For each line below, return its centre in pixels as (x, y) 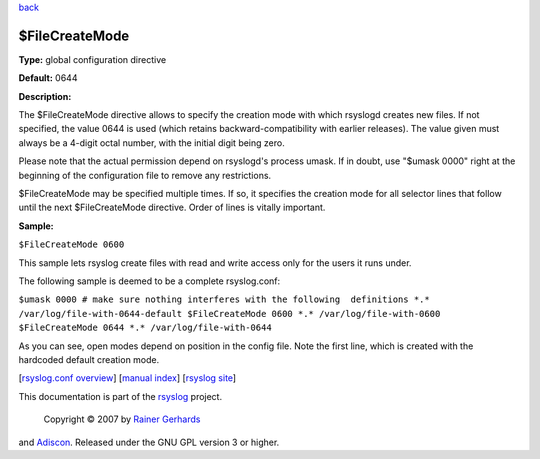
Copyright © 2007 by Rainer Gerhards (122, 419)
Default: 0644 (48, 78)
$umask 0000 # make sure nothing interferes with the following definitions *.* (224, 299)
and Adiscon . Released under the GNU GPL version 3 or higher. (149, 442)
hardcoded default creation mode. (89, 359)
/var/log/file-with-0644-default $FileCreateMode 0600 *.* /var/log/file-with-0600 (229, 313)
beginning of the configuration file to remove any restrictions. (145, 175)
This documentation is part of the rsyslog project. (120, 396)
